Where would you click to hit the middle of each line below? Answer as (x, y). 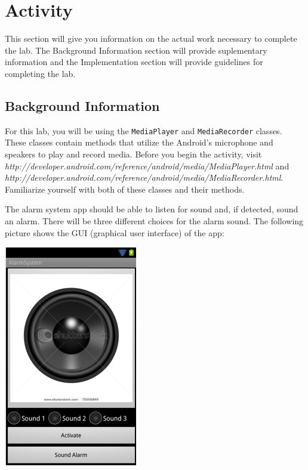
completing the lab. (40, 73)
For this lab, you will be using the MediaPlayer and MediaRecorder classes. (144, 130)
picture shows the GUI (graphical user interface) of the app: (115, 232)
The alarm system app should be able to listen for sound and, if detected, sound (152, 209)
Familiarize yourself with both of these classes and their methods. (125, 189)
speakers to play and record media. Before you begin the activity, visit (133, 154)
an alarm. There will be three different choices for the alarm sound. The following (154, 220)
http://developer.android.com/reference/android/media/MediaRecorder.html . (144, 177)
